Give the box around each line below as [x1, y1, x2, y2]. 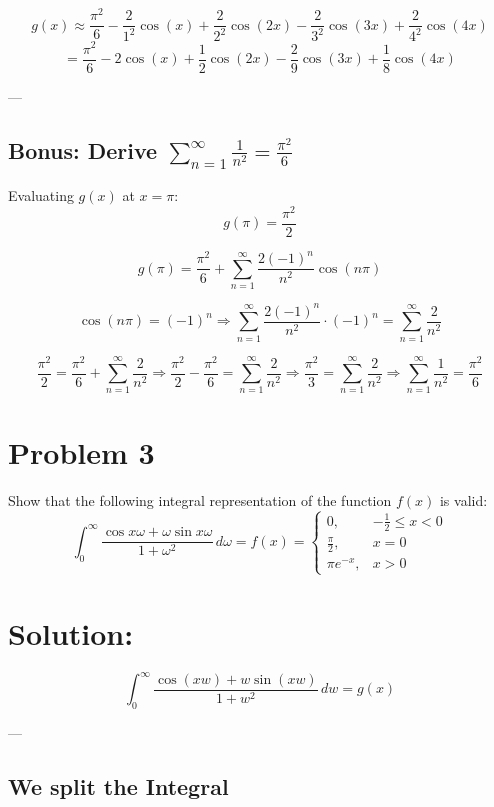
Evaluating [8, 185, 74, 206]
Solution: [8, 612, 134, 653]
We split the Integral [8, 770, 229, 801]
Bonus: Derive [8, 134, 158, 165]
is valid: [439, 489, 488, 510]
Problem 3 [8, 431, 155, 472]
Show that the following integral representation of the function [8, 489, 392, 510]
